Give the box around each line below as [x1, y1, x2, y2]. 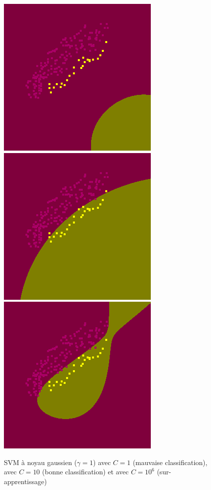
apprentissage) [4, 476, 47, 486]
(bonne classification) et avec [42, 467, 129, 477]
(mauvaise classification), [133, 457, 208, 467]
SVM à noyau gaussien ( [4, 457, 77, 467]
